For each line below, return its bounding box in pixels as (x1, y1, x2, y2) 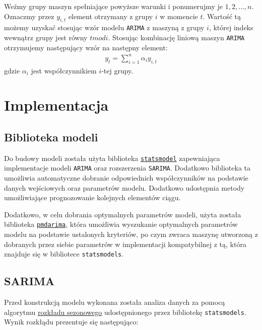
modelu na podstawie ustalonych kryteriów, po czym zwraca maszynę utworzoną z (4, 229, 258, 239)
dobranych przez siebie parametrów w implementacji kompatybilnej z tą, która (4, 238, 246, 249)
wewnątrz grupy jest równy (4, 32, 88, 43)
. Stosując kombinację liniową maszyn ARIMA (108, 32, 245, 43)
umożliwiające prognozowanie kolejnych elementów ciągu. (4, 192, 181, 203)
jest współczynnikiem (31, 65, 97, 75)
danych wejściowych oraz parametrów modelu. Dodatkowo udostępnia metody (4, 182, 245, 193)
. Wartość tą (203, 11, 241, 21)
